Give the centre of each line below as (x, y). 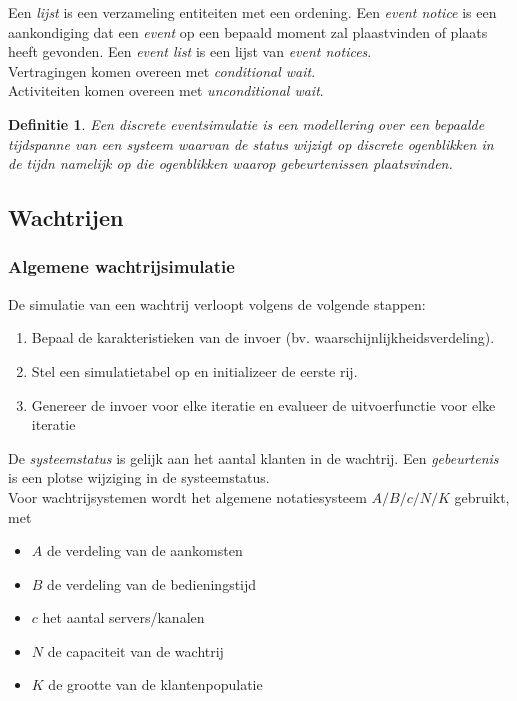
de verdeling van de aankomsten (144, 550)
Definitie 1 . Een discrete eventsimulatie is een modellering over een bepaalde (246, 123)
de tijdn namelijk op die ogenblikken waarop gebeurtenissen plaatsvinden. (230, 163)
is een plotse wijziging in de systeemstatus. (139, 477)
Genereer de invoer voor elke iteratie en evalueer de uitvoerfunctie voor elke (263, 404)
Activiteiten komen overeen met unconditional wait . (166, 90)
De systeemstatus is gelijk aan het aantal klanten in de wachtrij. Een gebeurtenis (253, 457)
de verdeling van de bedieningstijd (152, 583)
